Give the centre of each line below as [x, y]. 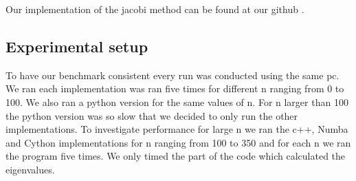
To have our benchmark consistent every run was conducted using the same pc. [173, 75]
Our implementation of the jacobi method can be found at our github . [155, 9]
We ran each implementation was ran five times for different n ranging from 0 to [175, 88]
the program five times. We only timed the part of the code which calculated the [176, 156]
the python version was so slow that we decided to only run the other [152, 115]
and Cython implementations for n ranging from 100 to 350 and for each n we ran [178, 142]
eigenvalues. [30, 169]
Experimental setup [77, 46]
